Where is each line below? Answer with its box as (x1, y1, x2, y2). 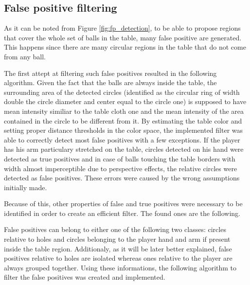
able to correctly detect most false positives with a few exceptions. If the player (4, 134, 240, 144)
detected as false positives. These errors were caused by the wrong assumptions (4, 173, 240, 183)
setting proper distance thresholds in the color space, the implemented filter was (4, 125, 243, 135)
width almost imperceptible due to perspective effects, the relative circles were (4, 163, 237, 173)
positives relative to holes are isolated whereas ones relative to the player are (4, 253, 232, 263)
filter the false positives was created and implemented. (4, 272, 165, 282)
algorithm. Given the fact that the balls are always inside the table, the (4, 77, 217, 88)
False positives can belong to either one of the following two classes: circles (4, 224, 226, 234)
